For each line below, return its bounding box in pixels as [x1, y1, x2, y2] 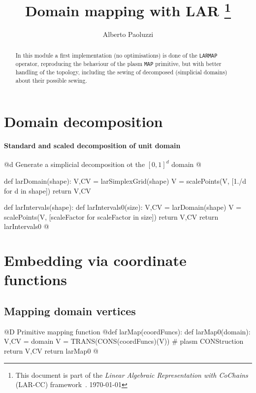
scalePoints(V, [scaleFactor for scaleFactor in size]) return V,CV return [4, 211, 219, 222]
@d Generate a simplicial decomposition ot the [4, 159, 145, 169]
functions [4, 269, 67, 290]
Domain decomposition [4, 111, 163, 131]
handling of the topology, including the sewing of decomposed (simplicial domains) [15, 68, 227, 76]
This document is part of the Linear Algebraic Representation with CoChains [15, 369, 248, 380]
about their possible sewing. [15, 76, 87, 84]
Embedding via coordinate [4, 250, 187, 270]
